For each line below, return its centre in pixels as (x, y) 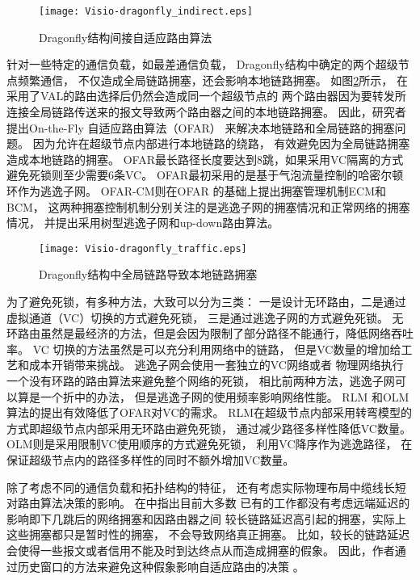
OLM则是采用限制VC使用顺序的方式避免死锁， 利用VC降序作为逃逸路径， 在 (210, 444)
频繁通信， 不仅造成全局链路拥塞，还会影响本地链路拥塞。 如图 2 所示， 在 (212, 80)
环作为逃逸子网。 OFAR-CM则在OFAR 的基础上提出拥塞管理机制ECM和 (196, 191)
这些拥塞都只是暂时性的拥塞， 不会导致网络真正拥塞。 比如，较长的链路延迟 (208, 534)
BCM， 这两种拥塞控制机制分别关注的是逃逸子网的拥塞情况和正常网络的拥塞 (208, 206)
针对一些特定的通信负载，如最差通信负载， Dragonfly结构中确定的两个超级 (202, 64)
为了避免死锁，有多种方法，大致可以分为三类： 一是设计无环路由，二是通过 (206, 302)
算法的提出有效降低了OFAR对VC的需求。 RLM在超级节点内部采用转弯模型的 (210, 412)
